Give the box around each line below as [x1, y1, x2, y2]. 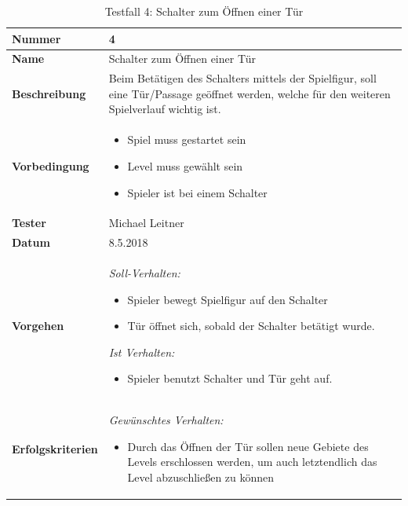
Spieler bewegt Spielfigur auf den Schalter [127, 291, 328, 307]
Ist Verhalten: [108, 343, 175, 360]
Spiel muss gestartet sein [127, 131, 246, 148]
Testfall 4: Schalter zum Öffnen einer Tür [104, 3, 304, 19]
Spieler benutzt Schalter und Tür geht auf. [127, 370, 333, 387]
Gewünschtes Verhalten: [108, 412, 224, 428]
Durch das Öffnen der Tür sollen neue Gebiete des [127, 438, 369, 454]
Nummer [12, 30, 61, 46]
